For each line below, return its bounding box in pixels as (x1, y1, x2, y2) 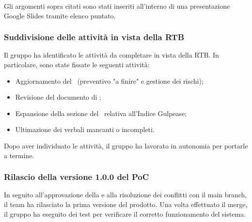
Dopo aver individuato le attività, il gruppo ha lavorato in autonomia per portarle (4, 140, 248, 150)
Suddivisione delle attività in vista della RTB (4, 31, 185, 43)
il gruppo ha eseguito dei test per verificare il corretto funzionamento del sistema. (4, 208, 246, 219)
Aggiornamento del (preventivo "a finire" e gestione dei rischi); (15, 75, 204, 86)
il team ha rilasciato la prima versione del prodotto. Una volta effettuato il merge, (4, 199, 248, 209)
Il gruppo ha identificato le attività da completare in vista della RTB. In (4, 50, 219, 60)
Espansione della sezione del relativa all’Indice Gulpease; (15, 108, 187, 118)
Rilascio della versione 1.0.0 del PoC (4, 171, 149, 183)
